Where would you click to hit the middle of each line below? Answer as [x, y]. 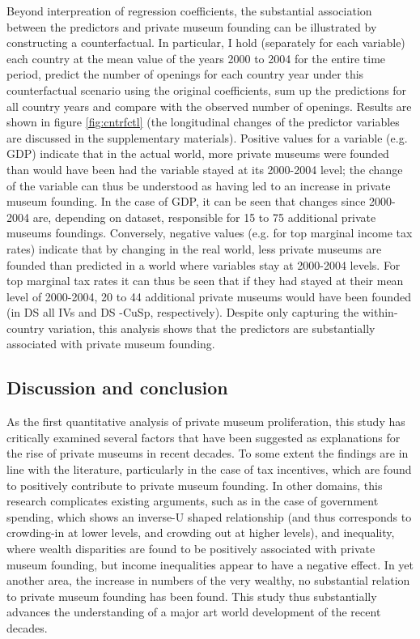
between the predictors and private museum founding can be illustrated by [192, 26]
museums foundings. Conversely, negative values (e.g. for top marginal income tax [210, 233]
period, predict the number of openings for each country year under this [185, 74]
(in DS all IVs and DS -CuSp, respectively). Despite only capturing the [183, 312]
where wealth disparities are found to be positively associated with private [191, 549]
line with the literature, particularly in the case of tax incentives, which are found [209, 469]
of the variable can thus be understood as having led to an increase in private [199, 185]
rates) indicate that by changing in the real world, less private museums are [194, 248]
